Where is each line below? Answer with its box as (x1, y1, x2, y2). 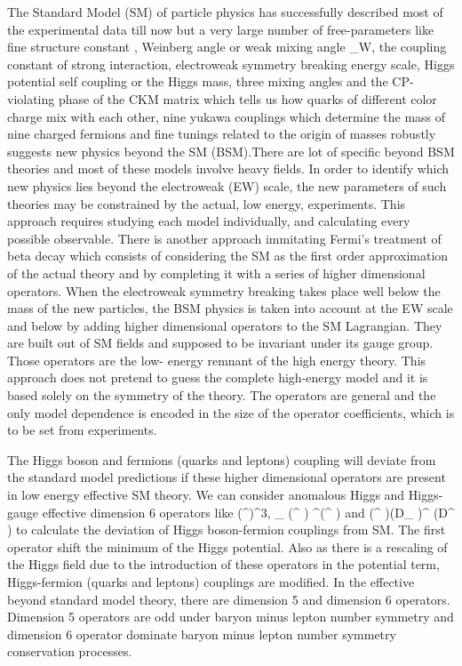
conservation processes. (7, 642, 132, 661)
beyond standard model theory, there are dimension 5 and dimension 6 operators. (7, 590, 450, 608)
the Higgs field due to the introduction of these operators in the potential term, (7, 555, 440, 574)
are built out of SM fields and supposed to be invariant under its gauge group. (7, 333, 434, 352)
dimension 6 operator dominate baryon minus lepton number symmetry (7, 624, 396, 643)
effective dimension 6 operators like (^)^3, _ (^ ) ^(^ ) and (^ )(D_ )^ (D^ (42, 502, 455, 521)
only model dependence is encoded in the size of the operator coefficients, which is (7, 403, 455, 421)
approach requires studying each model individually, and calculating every (7, 212, 410, 230)
